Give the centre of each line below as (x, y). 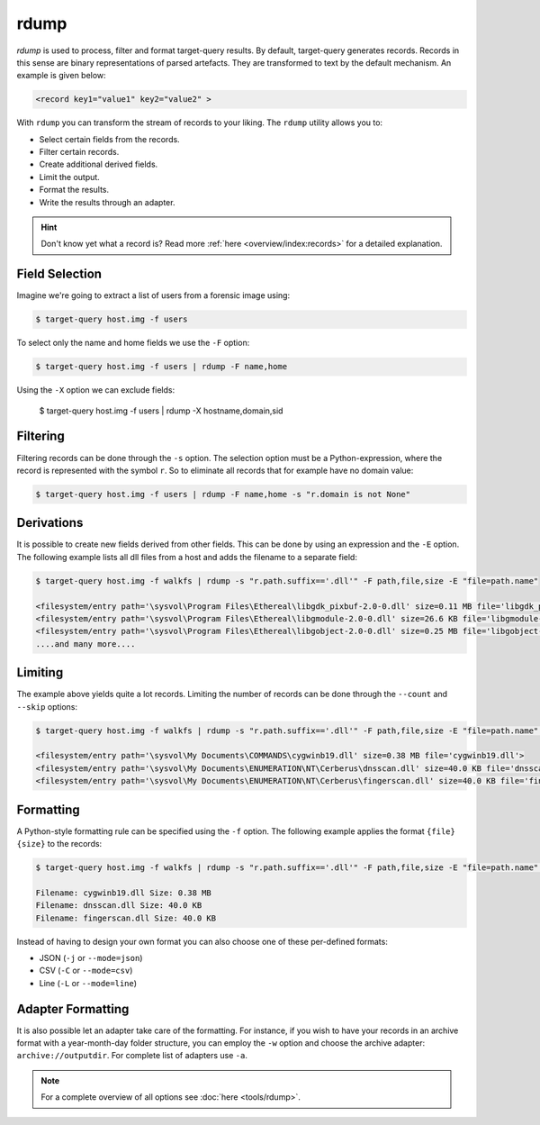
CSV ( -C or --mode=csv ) (86, 971)
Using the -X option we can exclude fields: (96, 390)
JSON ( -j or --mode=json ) (91, 958)
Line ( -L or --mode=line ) (88, 983)
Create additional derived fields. (99, 164)
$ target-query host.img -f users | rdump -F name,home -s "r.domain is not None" (223, 494)
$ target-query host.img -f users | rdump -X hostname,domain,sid (161, 411)
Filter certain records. (79, 152)
